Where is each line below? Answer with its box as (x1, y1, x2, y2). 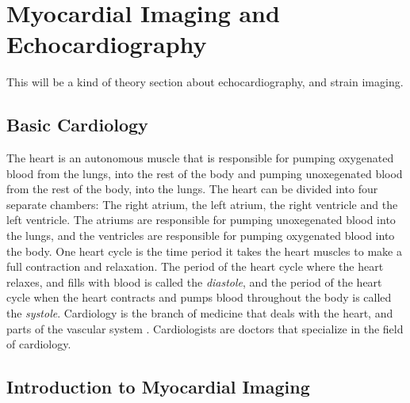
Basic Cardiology (6, 112, 148, 137)
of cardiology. (6, 336, 71, 352)
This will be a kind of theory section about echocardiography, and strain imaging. (6, 74, 404, 90)
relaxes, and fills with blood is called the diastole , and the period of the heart (6, 273, 382, 290)
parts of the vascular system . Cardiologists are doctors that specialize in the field (6, 320, 404, 336)
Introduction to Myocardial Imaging (6, 374, 310, 399)
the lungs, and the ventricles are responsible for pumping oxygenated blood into (6, 227, 395, 244)
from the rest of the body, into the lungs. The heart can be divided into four (6, 181, 378, 197)
